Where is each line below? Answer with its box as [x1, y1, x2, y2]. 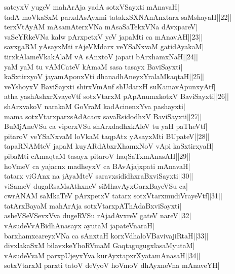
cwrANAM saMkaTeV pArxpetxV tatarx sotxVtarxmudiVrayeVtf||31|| [4, 190, 222, 201]
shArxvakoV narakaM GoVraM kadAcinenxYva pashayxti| [4, 100, 185, 111]
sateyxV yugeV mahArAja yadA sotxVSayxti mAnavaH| [4, 2, 179, 12]
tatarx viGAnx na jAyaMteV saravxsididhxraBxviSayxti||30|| [4, 170, 193, 181]
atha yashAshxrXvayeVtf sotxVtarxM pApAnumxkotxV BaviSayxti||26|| [4, 91, 229, 101]
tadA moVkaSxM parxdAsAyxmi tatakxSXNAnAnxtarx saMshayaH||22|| [4, 11, 232, 22]
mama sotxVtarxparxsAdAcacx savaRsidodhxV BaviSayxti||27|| [4, 111, 202, 121]
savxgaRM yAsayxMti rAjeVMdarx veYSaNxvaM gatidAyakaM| [4, 41, 204, 52]
